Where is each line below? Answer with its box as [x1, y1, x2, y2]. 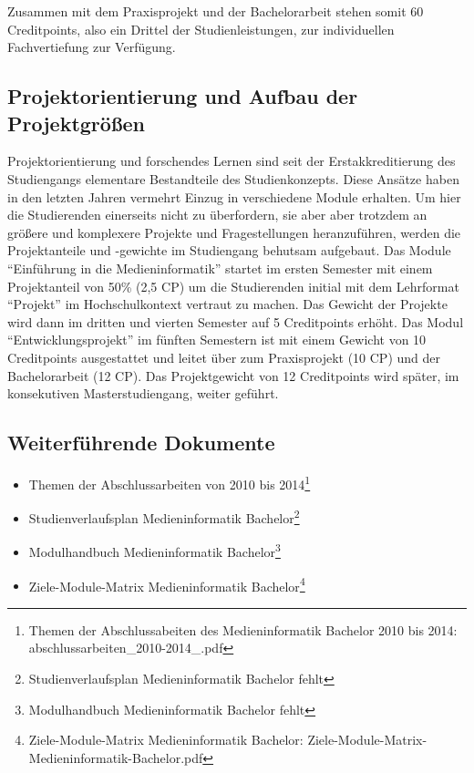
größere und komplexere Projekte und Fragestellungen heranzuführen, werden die [7, 222, 461, 242]
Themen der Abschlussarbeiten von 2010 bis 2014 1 [28, 471, 311, 493]
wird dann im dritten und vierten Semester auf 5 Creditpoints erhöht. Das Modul [7, 312, 464, 331]
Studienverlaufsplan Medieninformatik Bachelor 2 [28, 506, 300, 527]
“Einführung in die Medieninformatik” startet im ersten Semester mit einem [7, 258, 433, 277]
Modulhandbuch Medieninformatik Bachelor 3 [28, 540, 281, 562]
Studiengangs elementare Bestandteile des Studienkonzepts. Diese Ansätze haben [7, 169, 459, 188]
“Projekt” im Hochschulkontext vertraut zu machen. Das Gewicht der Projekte [7, 294, 448, 314]
